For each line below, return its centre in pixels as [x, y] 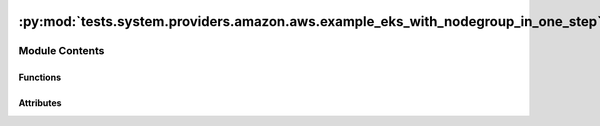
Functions [40, 77]
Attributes [40, 103]
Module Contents [61, 51]
